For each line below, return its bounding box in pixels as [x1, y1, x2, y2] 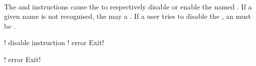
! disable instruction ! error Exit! [4, 37, 104, 48]
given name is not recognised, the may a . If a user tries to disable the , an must [4, 11, 251, 21]
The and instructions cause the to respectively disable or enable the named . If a [4, 1, 252, 11]
